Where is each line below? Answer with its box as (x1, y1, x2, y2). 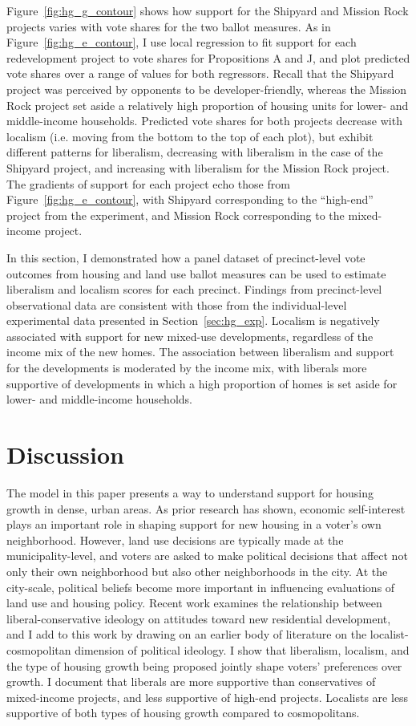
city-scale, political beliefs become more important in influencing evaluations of (6, 578, 395, 595)
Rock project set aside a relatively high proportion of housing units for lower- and (6, 96, 409, 113)
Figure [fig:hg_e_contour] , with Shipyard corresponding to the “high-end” (6, 191, 374, 208)
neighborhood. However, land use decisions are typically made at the (6, 531, 344, 548)
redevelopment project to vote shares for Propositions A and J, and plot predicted (6, 49, 410, 66)
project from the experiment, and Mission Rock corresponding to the (6, 206, 345, 223)
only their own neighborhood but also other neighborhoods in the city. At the (6, 562, 388, 579)
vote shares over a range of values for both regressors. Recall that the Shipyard (6, 65, 394, 82)
